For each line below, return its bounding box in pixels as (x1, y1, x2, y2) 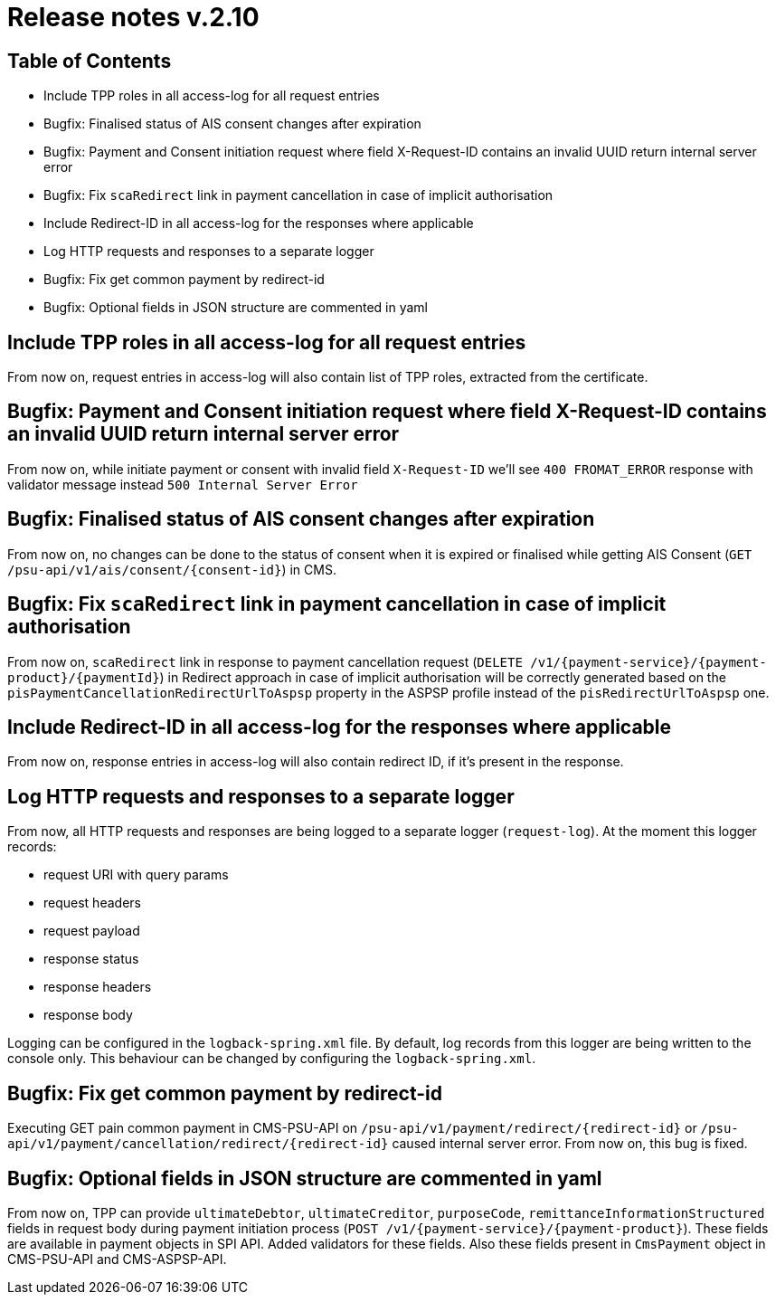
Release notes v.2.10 (7, 2, 260, 33)
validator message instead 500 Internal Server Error (7, 476, 358, 492)
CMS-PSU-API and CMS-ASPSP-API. (7, 1250, 227, 1267)
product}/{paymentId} (7, 670, 160, 685)
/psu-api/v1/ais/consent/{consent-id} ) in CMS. (7, 561, 336, 577)
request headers (43, 895, 141, 911)
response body (43, 1007, 133, 1023)
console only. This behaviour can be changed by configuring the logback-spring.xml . (7, 1050, 536, 1067)
